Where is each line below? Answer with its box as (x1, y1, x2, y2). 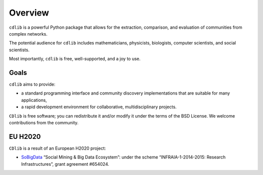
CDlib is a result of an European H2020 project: (9, 145, 106, 151)
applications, (21, 97, 47, 103)
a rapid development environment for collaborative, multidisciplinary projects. (21, 104, 177, 110)
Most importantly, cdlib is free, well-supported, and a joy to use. (9, 56, 141, 62)
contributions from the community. (9, 119, 79, 125)
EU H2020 (9, 132, 41, 141)
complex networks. (9, 31, 48, 37)
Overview (9, 7, 49, 18)
